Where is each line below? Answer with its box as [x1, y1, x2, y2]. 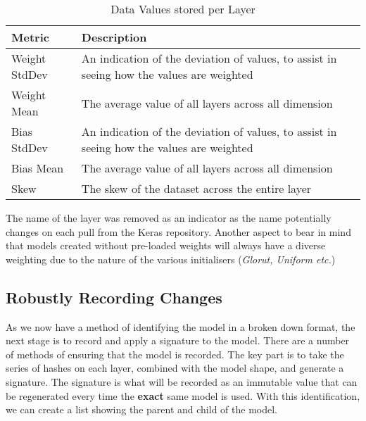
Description [81, 29, 147, 45]
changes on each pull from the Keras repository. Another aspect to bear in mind [6, 224, 351, 239]
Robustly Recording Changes [6, 286, 222, 308]
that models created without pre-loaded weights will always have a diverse [6, 238, 326, 253]
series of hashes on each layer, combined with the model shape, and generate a [6, 360, 344, 375]
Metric [11, 29, 49, 45]
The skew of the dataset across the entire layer [81, 180, 312, 196]
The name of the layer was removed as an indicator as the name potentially [6, 210, 332, 225]
